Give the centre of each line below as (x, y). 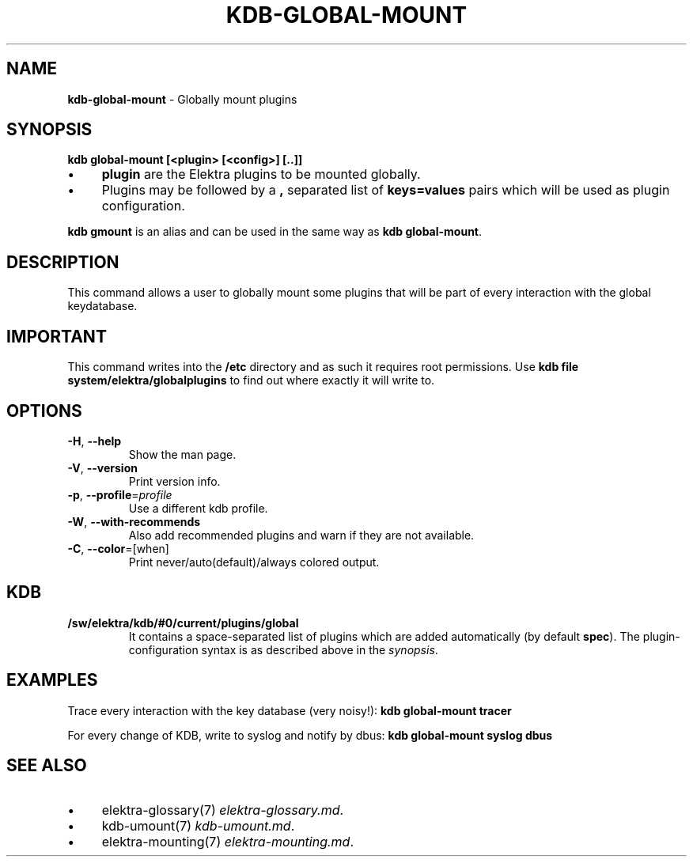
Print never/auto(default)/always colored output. (254, 562)
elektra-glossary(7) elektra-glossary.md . (223, 810)
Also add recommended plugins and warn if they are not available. (301, 535)
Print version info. (174, 481)
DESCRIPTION (63, 262)
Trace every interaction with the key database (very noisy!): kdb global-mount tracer (290, 710)
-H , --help (95, 441)
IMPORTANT (57, 336)
